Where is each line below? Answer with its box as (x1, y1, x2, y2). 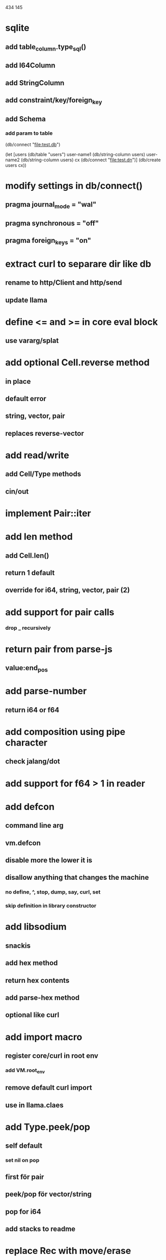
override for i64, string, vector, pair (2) (5, 586, 130, 595)
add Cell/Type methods (5, 470, 81, 479)
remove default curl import (5, 1083, 93, 1092)
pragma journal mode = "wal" (5, 200, 97, 210)
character (5, 737, 47, 748)
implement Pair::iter (5, 508, 91, 519)
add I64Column (5, 61, 56, 70)
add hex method (5, 959, 58, 968)
